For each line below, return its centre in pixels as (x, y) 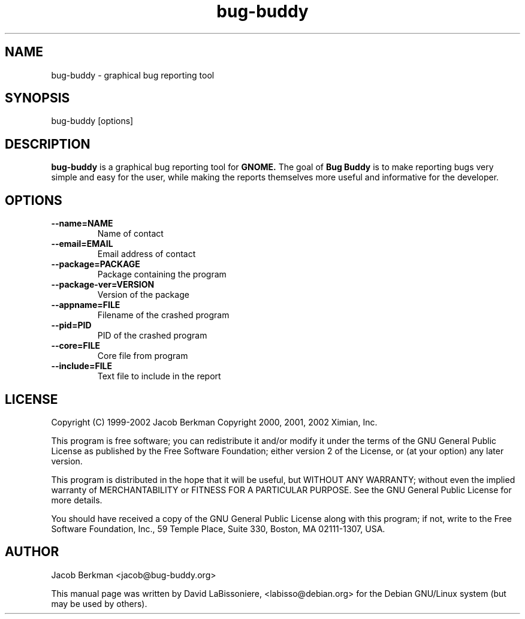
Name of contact (130, 234)
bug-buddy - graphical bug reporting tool (133, 75)
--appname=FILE (86, 305)
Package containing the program (162, 274)
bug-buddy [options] (92, 121)
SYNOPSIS (37, 98)
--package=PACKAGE (96, 264)
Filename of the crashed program (163, 315)
